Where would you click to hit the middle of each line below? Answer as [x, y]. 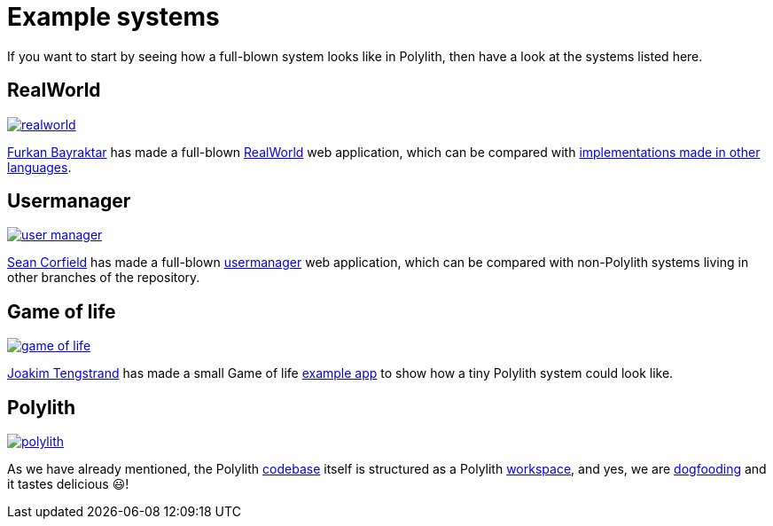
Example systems [113, 17]
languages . [39, 167]
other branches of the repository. [104, 278]
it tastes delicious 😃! [68, 484]
